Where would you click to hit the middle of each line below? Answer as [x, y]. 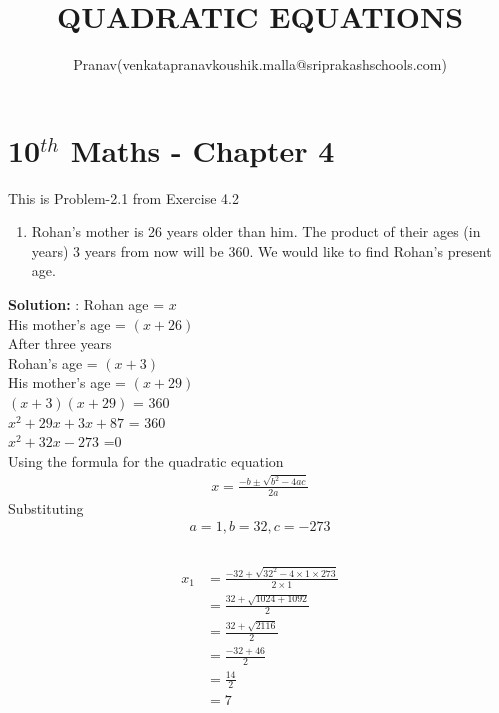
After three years [60, 343]
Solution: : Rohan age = [86, 304]
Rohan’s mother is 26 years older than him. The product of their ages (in [256, 231]
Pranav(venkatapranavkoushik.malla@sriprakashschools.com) [260, 64]
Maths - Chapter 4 [202, 149]
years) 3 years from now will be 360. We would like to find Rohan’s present [261, 250]
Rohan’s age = [53, 362]
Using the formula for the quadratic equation [146, 460]
